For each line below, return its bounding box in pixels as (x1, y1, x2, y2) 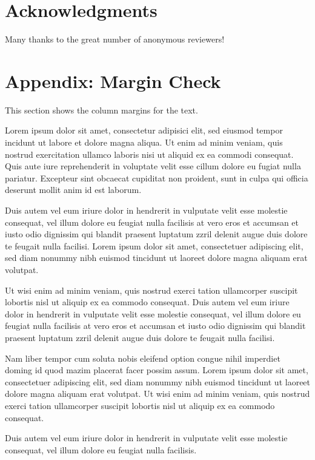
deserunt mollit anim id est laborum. (5, 183, 142, 196)
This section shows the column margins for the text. (5, 103, 198, 116)
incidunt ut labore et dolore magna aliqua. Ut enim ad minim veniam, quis (5, 136, 283, 149)
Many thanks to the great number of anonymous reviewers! (5, 33, 225, 46)
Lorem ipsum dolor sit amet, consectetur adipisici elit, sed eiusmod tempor (5, 124, 283, 137)
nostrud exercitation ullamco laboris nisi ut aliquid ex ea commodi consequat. (5, 147, 294, 160)
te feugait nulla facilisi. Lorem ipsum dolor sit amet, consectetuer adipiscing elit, (5, 239, 303, 252)
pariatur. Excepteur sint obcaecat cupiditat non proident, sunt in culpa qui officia (5, 171, 308, 184)
